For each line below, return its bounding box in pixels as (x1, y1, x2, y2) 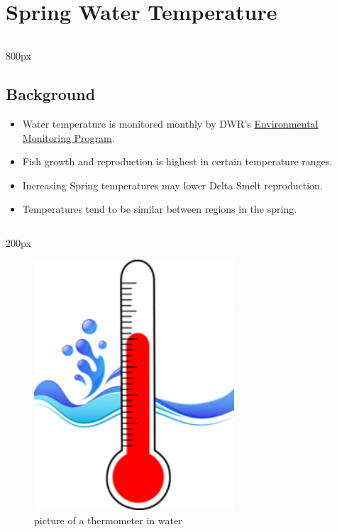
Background (6, 83, 96, 105)
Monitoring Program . (22, 130, 115, 145)
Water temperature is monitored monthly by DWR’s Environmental (22, 116, 319, 131)
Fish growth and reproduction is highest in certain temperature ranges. (22, 154, 333, 169)
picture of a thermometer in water (34, 512, 182, 527)
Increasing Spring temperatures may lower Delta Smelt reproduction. (22, 177, 323, 192)
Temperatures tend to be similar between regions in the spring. (22, 201, 297, 216)
